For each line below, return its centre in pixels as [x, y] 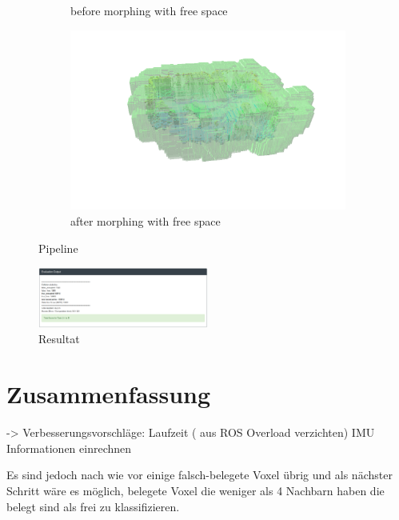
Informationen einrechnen [69, 448]
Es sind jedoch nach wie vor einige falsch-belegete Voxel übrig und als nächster [199, 475]
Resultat [59, 339]
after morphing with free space [146, 220]
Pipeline [58, 248]
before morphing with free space [149, 10]
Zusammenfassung [109, 394]
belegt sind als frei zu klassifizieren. [93, 506]
